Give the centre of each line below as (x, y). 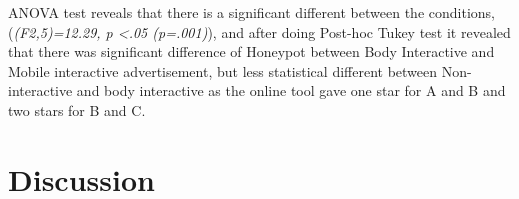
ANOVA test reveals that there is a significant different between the (216, 12)
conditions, (461, 12)
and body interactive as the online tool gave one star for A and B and (291, 90)
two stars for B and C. (77, 109)
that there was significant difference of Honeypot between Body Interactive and (251, 51)
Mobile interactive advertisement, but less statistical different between (223, 70)
